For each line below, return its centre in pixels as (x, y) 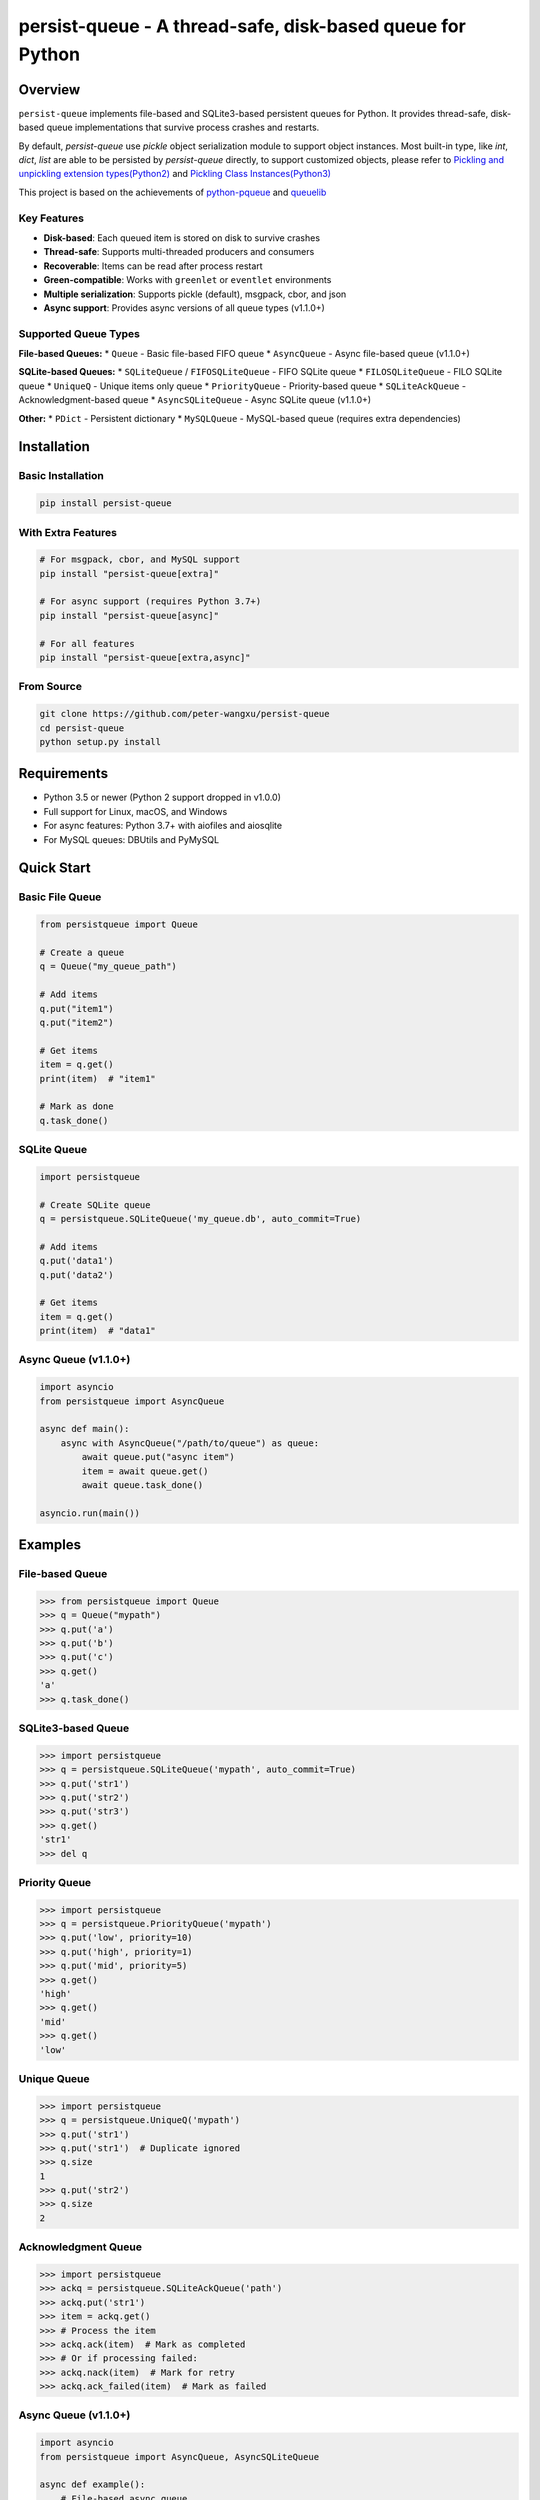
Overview (49, 89)
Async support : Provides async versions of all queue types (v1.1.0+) (184, 307)
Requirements (63, 773)
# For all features (87, 643)
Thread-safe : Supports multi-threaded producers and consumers (179, 252)
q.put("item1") (76, 1008)
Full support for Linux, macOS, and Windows (135, 811)
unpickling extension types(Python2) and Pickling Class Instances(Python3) (175, 174)
